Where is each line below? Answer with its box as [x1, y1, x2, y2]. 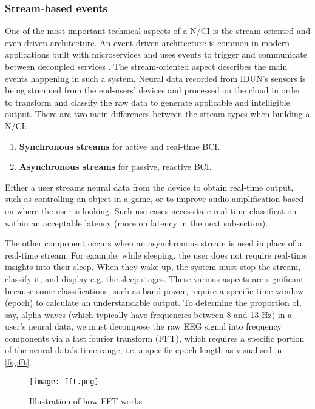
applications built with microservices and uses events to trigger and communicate [5, 48, 307, 61]
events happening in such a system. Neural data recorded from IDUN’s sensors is [5, 72, 306, 84]
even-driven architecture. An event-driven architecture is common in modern [5, 36, 290, 49]
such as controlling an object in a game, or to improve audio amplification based [5, 192, 304, 205]
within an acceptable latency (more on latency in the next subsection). [5, 216, 268, 229]
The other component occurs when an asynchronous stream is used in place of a [5, 237, 302, 249]
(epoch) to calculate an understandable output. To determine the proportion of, [5, 296, 302, 309]
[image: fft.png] [29, 377, 99, 386]
